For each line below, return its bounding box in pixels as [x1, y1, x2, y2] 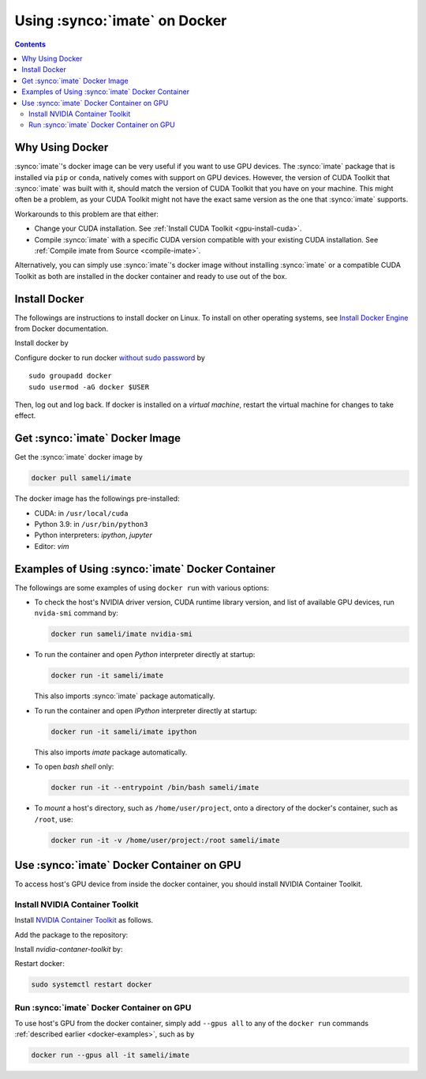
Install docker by [14, 338, 69, 348]
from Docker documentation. [14, 324, 109, 333]
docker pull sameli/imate [31, 474, 132, 483]
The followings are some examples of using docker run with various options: [14, 583, 270, 592]
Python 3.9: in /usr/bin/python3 [34, 520, 148, 528]
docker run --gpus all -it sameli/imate [31, 1051, 189, 1060]
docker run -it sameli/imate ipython [50, 727, 197, 736]
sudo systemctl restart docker [31, 980, 153, 989]
